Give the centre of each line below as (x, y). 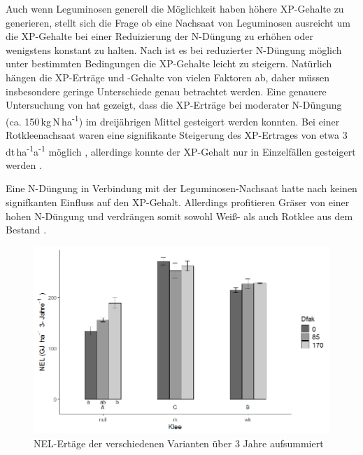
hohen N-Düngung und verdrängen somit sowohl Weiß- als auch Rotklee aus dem (179, 216)
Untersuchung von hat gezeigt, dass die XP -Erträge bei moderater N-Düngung (174, 105)
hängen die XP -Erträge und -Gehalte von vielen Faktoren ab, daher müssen (168, 77)
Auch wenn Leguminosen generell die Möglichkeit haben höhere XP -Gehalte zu (175, 8)
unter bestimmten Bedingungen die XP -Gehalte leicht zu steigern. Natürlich (169, 63)
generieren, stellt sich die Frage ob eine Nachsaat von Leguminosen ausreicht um (178, 22)
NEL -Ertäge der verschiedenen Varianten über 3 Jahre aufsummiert (179, 443)
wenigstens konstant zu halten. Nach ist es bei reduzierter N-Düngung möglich (174, 49)
